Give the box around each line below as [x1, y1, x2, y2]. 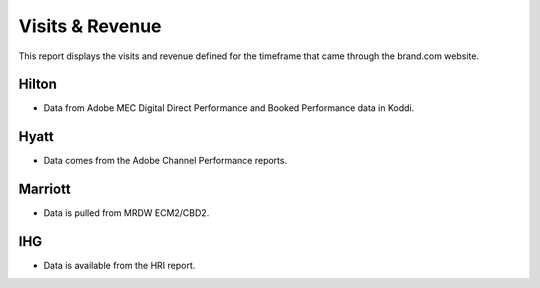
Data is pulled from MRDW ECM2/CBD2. [43, 207, 210, 219]
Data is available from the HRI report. [43, 260, 196, 272]
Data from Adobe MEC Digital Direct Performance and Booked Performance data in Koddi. [43, 102, 415, 114]
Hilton [18, 76, 57, 93]
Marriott [18, 181, 71, 198]
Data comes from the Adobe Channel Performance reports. [43, 155, 288, 167]
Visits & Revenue [18, 15, 162, 37]
